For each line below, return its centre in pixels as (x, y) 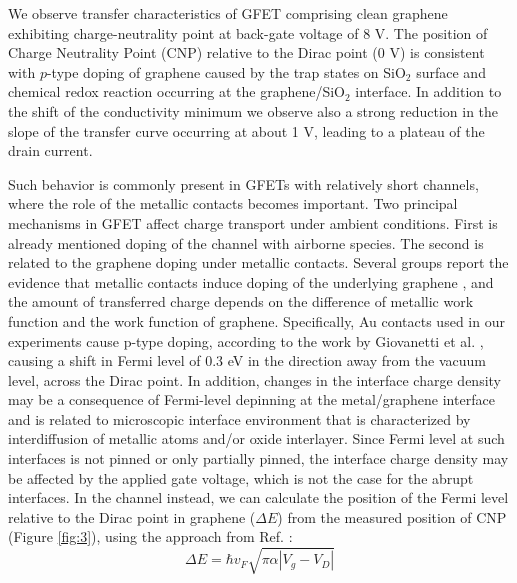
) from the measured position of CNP (392, 516)
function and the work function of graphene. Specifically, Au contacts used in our (256, 320)
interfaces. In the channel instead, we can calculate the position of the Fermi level (258, 497)
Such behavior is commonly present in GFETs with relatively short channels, (243, 183)
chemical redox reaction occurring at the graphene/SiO (176, 91)
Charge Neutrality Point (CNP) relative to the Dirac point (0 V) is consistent (246, 52)
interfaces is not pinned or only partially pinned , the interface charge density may (258, 458)
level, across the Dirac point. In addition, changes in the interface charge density (254, 379)
